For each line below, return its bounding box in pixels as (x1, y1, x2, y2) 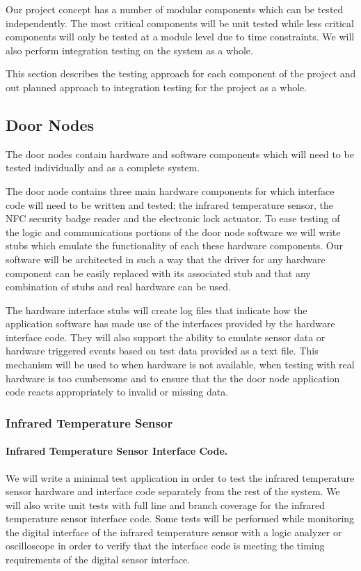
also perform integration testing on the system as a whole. (6, 42, 253, 57)
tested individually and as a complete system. (6, 160, 200, 175)
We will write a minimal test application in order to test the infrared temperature (6, 470, 355, 485)
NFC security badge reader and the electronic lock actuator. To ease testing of (6, 211, 340, 226)
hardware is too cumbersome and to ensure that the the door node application (6, 370, 340, 385)
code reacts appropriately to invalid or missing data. (6, 384, 229, 399)
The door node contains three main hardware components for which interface (6, 183, 335, 198)
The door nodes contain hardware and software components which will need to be (6, 146, 354, 161)
